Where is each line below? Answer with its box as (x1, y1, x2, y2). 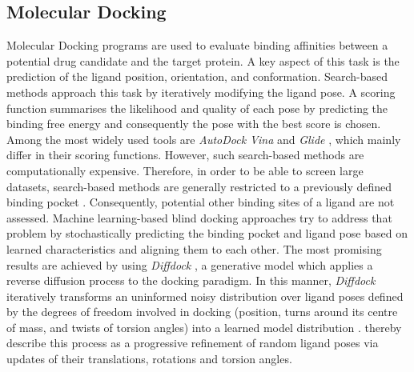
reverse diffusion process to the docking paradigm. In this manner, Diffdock (6, 272, 376, 289)
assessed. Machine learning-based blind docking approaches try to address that (6, 209, 392, 226)
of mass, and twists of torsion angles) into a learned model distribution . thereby (6, 318, 402, 335)
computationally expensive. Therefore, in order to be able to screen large (6, 162, 364, 178)
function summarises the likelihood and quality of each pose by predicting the (6, 99, 388, 116)
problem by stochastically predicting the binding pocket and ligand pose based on (6, 225, 408, 242)
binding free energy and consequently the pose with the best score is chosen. (6, 115, 381, 132)
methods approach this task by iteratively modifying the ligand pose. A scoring (6, 83, 396, 100)
